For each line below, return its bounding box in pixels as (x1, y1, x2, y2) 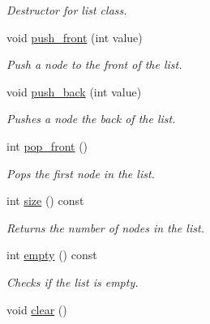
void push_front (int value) (6, 28, 143, 45)
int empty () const (6, 246, 97, 263)
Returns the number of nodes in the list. (6, 219, 204, 236)
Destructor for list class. (6, 2, 127, 18)
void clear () (6, 301, 67, 318)
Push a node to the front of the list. (6, 56, 182, 73)
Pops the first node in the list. (6, 164, 155, 181)
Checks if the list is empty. (6, 273, 139, 290)
